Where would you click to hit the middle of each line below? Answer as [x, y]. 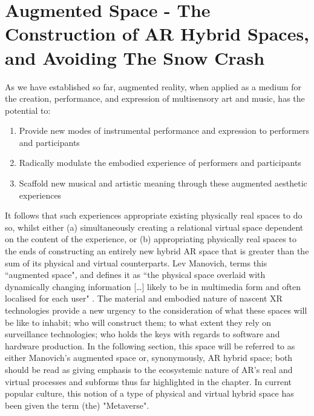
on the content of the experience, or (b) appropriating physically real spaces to [151, 239]
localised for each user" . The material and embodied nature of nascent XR [144, 298]
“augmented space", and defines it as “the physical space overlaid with [135, 275]
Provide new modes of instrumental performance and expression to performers [164, 130]
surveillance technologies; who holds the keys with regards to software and [142, 334]
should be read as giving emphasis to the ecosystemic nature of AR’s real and [149, 369]
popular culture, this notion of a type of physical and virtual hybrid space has [149, 393]
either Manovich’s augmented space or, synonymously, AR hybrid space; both [149, 358]
